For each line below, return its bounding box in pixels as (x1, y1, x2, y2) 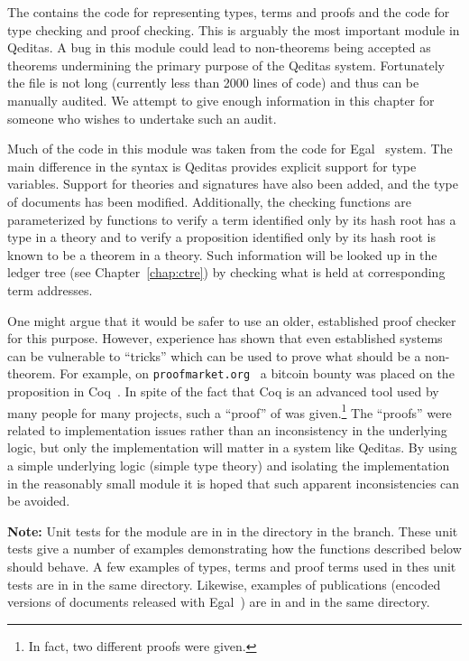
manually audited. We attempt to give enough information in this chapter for (7, 90, 435, 109)
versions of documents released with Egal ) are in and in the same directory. (7, 592, 430, 611)
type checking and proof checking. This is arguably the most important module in (7, 20, 460, 39)
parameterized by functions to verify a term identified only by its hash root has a (7, 209, 456, 228)
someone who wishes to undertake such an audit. (7, 108, 277, 127)
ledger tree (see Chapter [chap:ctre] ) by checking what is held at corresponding (7, 263, 446, 282)
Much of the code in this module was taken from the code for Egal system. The (7, 139, 453, 158)
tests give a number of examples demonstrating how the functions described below (7, 539, 462, 558)
